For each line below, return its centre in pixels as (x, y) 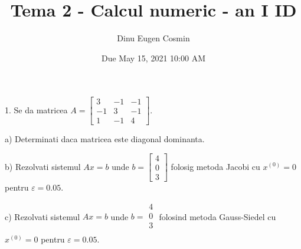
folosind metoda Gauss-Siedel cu (217, 216)
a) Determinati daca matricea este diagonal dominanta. (105, 139)
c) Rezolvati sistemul (42, 216)
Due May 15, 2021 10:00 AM (153, 58)
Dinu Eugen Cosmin (153, 38)
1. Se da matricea (36, 109)
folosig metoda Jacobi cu (215, 166)
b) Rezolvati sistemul (43, 166)
